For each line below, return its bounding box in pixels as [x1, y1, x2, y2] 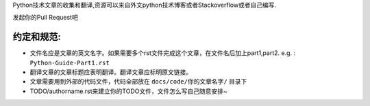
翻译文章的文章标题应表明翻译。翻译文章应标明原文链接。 [29, 68, 192, 76]
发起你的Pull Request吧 [12, 14, 78, 22]
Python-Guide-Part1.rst [29, 58, 110, 67]
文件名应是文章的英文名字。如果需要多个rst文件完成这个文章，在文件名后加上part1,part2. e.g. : [29, 49, 296, 57]
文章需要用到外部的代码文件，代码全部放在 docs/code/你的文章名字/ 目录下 [29, 77, 247, 86]
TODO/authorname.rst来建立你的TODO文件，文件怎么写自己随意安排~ [29, 87, 227, 95]
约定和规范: [12, 31, 62, 43]
